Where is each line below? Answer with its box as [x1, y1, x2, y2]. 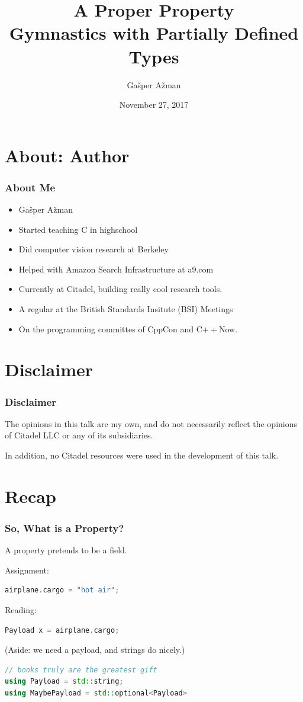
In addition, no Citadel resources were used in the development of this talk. [5, 449, 279, 461]
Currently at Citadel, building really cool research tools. [18, 283, 223, 295]
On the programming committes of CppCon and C [18, 322, 202, 335]
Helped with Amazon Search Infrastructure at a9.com [18, 262, 214, 275]
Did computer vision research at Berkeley [18, 243, 169, 255]
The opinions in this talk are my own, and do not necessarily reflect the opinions [5, 417, 298, 429]
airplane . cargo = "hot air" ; [5, 586, 120, 595]
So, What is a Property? [5, 520, 124, 535]
